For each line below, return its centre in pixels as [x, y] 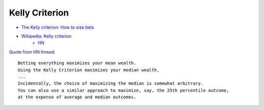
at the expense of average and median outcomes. [77, 97]
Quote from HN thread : [32, 52]
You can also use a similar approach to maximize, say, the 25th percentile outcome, [123, 90]
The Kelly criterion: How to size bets [58, 27]
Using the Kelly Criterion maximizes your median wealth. [89, 70]
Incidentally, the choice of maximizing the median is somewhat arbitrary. [110, 83]
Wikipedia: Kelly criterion [46, 36]
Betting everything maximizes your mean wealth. [77, 63]
